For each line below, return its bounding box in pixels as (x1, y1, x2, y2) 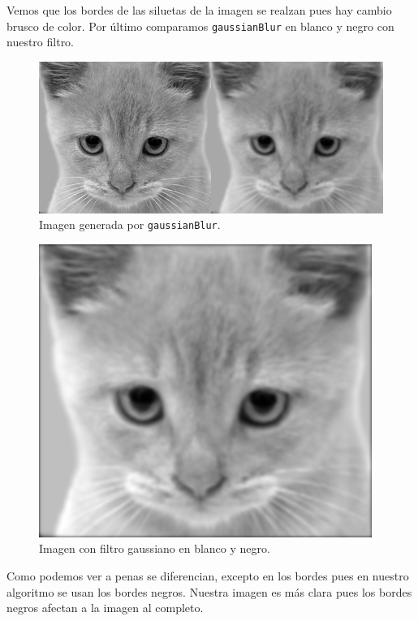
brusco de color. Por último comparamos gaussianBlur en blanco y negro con (6, 17, 394, 34)
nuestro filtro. (6, 33, 75, 50)
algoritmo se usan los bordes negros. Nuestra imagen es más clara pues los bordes (6, 583, 412, 600)
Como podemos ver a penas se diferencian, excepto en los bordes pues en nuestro (6, 567, 409, 584)
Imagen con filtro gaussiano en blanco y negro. (39, 540, 270, 557)
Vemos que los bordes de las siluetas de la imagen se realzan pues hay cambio (6, 2, 392, 18)
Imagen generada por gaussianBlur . (39, 216, 221, 233)
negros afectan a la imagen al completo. (6, 599, 204, 616)
